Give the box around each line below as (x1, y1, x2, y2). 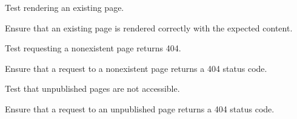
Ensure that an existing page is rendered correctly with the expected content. (5, 21, 293, 34)
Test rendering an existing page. (5, 1, 124, 13)
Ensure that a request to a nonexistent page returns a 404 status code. (5, 62, 267, 74)
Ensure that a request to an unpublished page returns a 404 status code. (5, 102, 275, 115)
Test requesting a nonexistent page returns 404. (5, 42, 181, 54)
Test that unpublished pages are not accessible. (5, 82, 180, 95)
